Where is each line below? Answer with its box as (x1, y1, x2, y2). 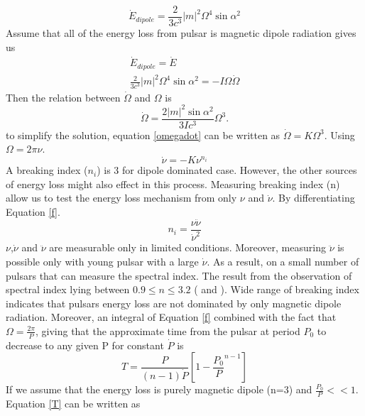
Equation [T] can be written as (6, 396, 141, 411)
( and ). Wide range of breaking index (194, 282, 359, 297)
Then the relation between (6, 89, 121, 104)
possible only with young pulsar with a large (6, 254, 199, 268)
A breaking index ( (6, 163, 88, 177)
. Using (324, 127, 355, 142)
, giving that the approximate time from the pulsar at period (35, 323, 300, 338)
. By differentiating (272, 190, 355, 205)
